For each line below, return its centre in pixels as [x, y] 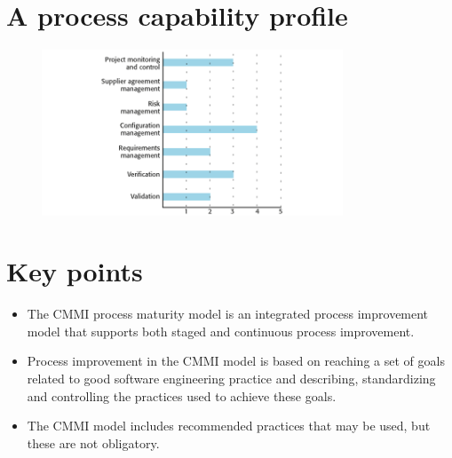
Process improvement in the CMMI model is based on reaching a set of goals [236, 361]
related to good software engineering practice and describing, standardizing [231, 379]
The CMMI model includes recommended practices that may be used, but [229, 426]
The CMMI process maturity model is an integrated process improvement [228, 314]
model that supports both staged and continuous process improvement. [221, 331]
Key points [75, 271]
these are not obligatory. [93, 442]
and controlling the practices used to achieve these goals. [182, 395]
